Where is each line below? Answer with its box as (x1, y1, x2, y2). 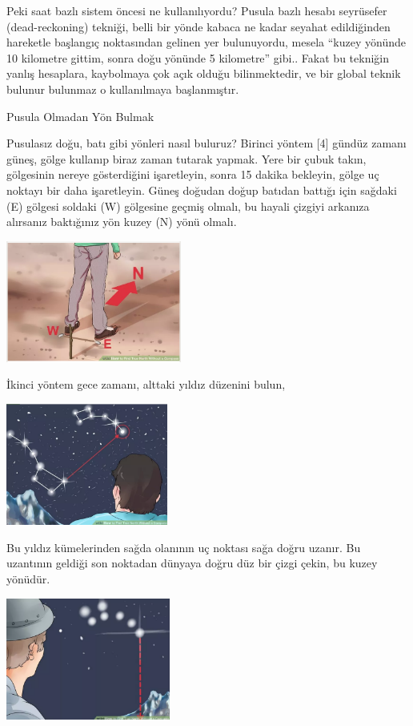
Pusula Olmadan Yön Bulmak (6, 107, 154, 124)
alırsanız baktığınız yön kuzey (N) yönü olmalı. (6, 213, 237, 230)
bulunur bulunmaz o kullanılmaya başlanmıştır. (6, 80, 239, 97)
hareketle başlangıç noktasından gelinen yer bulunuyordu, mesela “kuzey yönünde (6, 34, 406, 50)
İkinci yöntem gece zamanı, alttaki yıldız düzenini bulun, (6, 376, 286, 393)
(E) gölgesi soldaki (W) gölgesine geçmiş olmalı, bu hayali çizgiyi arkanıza (6, 197, 370, 214)
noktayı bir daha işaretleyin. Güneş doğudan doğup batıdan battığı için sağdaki (6, 181, 397, 198)
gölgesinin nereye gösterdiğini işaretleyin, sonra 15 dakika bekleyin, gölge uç (6, 166, 379, 183)
